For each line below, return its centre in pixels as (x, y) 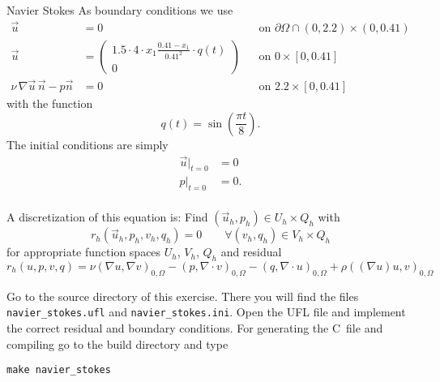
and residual (251, 252)
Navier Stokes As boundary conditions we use (120, 10)
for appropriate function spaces (84, 252)
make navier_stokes (59, 370)
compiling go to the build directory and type (117, 343)
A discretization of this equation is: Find (107, 217)
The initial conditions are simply (88, 144)
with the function (50, 103)
